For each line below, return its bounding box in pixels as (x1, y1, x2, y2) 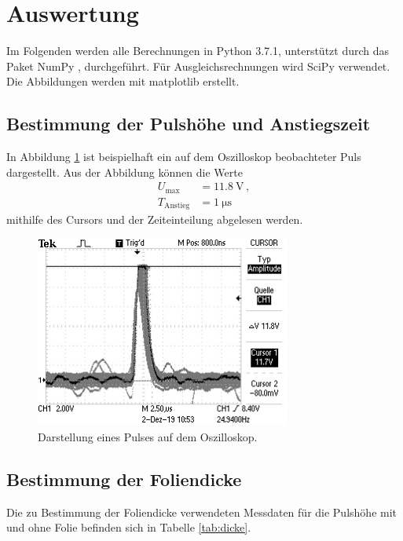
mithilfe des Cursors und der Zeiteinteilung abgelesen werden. (6, 211, 303, 228)
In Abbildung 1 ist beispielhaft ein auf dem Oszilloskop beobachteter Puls (6, 148, 361, 165)
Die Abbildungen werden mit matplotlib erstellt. (6, 73, 240, 90)
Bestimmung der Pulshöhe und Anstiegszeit (6, 111, 371, 136)
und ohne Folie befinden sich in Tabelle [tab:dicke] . (6, 519, 251, 536)
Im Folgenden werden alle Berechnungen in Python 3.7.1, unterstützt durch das (6, 42, 390, 59)
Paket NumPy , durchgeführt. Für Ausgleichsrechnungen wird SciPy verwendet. (6, 57, 390, 74)
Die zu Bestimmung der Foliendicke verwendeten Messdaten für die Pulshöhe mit (6, 503, 398, 520)
